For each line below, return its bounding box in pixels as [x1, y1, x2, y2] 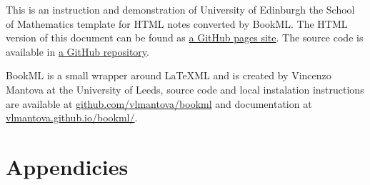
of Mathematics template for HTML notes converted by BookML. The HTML [6, 16, 348, 31]
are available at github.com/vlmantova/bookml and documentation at [6, 96, 312, 111]
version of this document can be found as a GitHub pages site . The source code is [6, 30, 364, 45]
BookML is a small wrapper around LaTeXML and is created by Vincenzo [6, 68, 331, 83]
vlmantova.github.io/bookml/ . [6, 110, 138, 125]
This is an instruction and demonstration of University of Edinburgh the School [6, 2, 355, 16]
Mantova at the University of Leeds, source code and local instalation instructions [6, 81, 364, 96]
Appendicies [6, 151, 129, 181]
